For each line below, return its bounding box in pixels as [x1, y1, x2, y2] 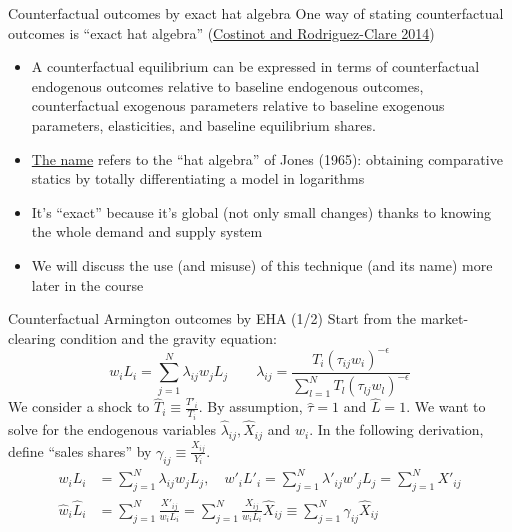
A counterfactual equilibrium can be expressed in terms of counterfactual [31, 56, 480, 77]
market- [420, 308, 469, 329]
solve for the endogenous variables [8, 419, 216, 440]
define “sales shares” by [8, 440, 152, 461]
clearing [8, 327, 56, 348]
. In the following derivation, [309, 419, 484, 440]
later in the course [31, 274, 144, 295]
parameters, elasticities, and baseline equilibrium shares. [31, 114, 376, 135]
